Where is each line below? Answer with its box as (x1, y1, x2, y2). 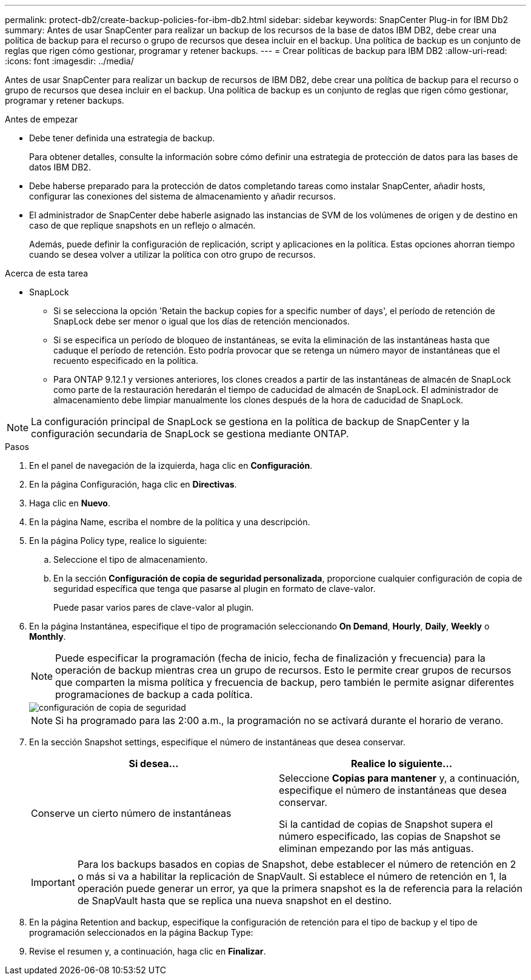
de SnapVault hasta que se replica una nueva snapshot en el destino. (77, 894, 392, 907)
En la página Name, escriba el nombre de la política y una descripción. (29, 517, 310, 527)
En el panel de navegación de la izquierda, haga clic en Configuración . (29, 460, 313, 471)
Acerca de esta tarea (5, 268, 88, 278)
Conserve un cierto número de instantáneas (31, 807, 232, 819)
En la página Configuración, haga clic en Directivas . (29, 479, 237, 489)
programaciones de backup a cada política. (55, 688, 253, 700)
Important (31, 876, 75, 888)
